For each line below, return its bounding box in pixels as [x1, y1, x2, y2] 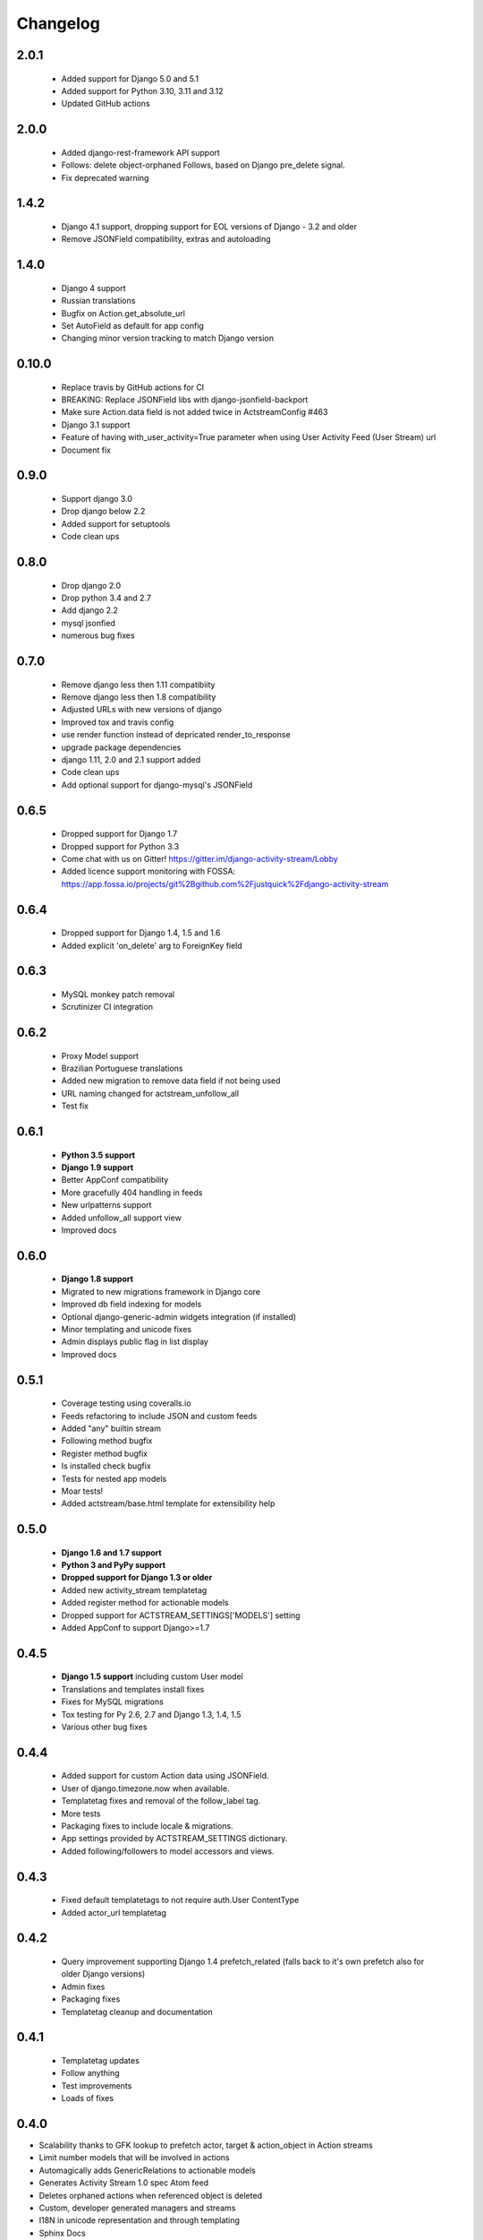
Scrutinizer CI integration [61, 1002, 154, 1012]
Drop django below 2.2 [61, 506, 146, 517]
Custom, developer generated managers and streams [38, 2202, 236, 2213]
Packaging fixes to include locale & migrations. [61, 1820, 233, 1831]
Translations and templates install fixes [61, 1684, 205, 1694]
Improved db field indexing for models [61, 1299, 202, 1310]
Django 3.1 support [61, 419, 131, 430]
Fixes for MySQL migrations [61, 1696, 165, 1707]
